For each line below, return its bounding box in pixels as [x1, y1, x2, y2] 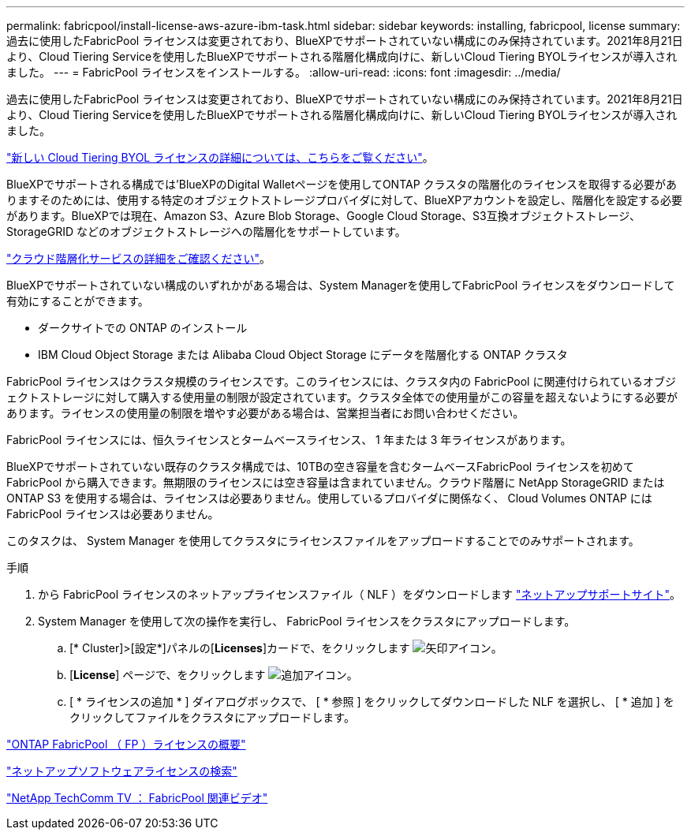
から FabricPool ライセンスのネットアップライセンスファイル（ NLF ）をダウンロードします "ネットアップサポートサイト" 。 [38, 588, 682, 601]
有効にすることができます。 [6, 294, 149, 308]
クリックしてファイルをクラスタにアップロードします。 [69, 711, 355, 724]
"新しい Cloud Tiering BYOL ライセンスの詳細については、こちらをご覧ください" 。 [6, 151, 434, 164]
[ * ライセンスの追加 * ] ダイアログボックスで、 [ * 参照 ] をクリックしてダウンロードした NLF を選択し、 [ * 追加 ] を [69, 695, 674, 708]
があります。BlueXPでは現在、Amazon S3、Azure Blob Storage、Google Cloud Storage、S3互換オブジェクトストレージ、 [6, 209, 641, 222]
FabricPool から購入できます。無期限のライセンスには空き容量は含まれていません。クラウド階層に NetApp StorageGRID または [6, 476, 665, 489]
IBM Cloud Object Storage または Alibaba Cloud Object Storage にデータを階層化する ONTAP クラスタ [38, 348, 568, 361]
